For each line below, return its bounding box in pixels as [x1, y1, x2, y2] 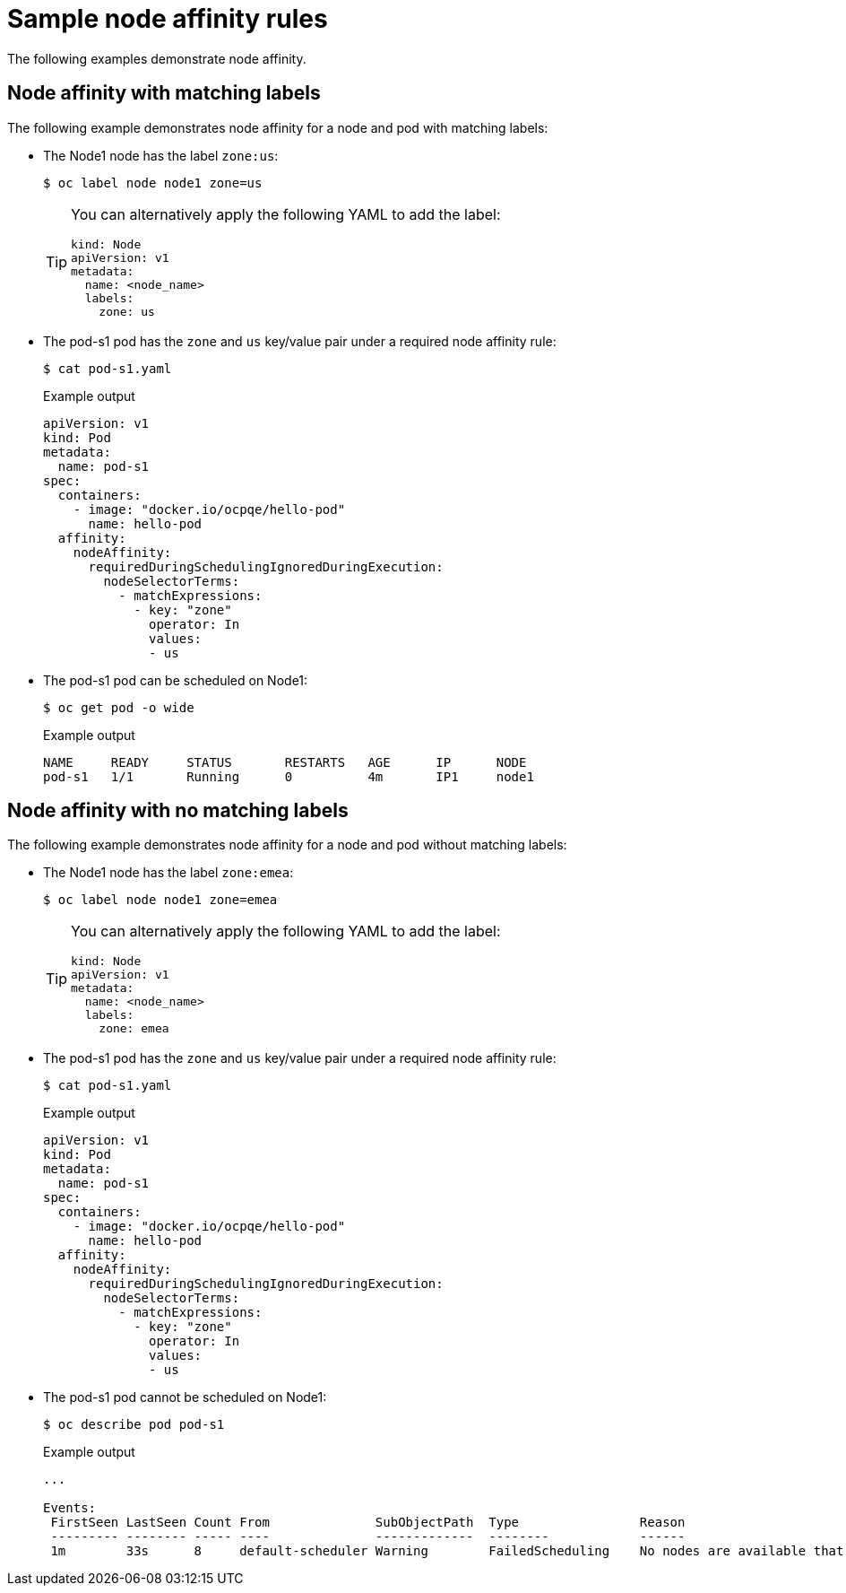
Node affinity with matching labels [7, 82, 321, 105]
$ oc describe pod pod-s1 [43, 1417, 225, 1432]
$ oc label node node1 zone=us [43, 175, 263, 190]
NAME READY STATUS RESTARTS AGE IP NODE [43, 754, 527, 770]
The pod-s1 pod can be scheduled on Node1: [43, 672, 308, 688]
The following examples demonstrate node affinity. [7, 50, 306, 66]
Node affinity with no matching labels [7, 799, 349, 823]
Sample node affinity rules [7, 4, 328, 34]
